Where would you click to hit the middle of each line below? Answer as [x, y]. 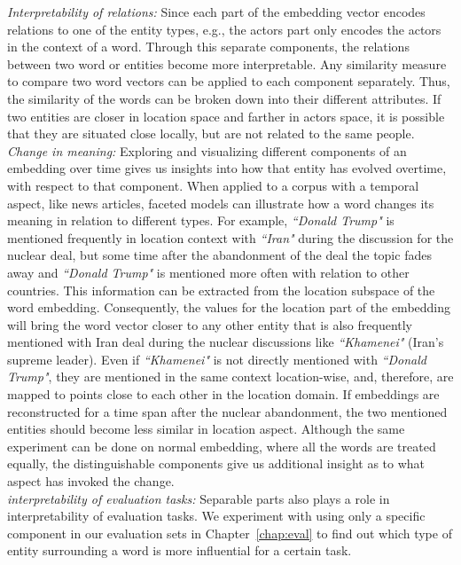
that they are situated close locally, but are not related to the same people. [211, 133]
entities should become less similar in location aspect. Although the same [206, 429]
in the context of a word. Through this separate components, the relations [208, 47]
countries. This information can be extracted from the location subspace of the [221, 290]
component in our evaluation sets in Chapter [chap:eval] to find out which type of [230, 533]
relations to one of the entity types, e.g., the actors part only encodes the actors [224, 29]
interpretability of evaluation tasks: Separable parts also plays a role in [199, 498]
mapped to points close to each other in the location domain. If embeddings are [223, 394]
